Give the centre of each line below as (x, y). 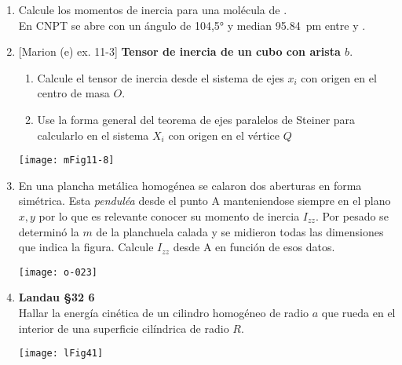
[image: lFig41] (61, 354)
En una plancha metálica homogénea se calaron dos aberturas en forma (190, 185)
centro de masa (73, 93)
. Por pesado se (352, 216)
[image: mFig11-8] (66, 161)
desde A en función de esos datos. (254, 247)
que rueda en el (358, 313)
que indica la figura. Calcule (86, 247)
